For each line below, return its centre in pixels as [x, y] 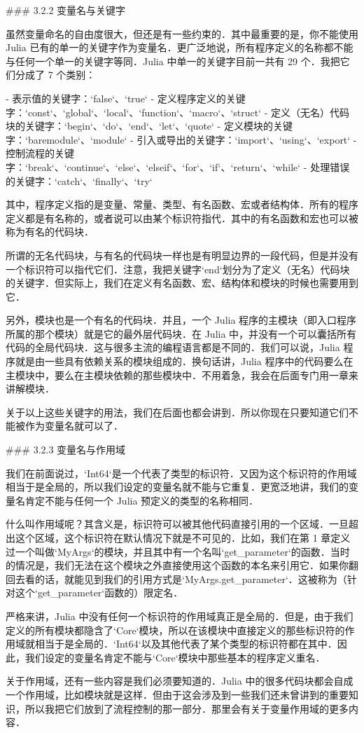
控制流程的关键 [40, 153]
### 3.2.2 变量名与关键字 [66, 10]
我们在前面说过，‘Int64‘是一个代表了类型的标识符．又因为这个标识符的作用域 [181, 473]
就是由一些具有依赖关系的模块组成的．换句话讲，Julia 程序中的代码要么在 [184, 361]
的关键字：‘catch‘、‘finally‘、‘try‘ [79, 180]
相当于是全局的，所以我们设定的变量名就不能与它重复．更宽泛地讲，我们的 [177, 487]
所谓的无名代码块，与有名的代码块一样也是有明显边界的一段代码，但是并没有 [182, 255]
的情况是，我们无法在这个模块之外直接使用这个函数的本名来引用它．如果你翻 [182, 565]
